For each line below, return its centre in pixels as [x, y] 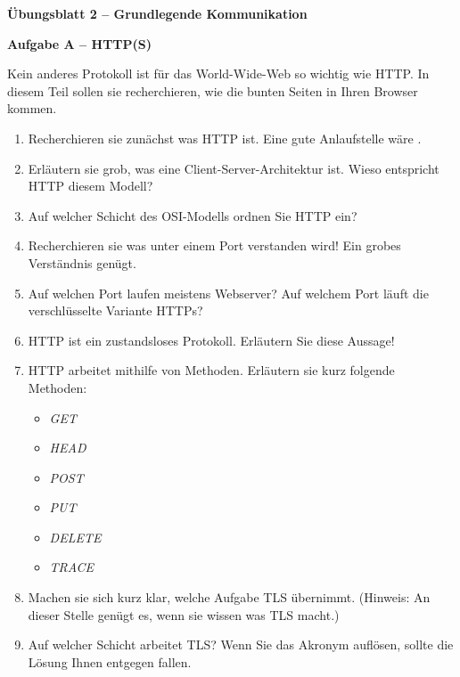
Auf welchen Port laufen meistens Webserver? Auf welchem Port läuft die [228, 293]
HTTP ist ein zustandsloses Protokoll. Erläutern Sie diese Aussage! [211, 340]
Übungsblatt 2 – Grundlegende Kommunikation [157, 13]
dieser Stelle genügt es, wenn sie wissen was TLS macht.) [184, 614]
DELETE [75, 537]
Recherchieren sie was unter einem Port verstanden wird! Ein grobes [214, 245]
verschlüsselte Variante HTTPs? [115, 310]
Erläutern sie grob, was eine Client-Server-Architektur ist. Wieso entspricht [234, 168]
